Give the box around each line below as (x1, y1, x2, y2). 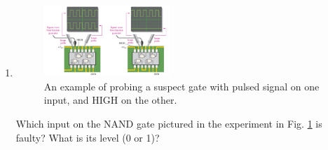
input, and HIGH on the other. (43, 93, 177, 107)
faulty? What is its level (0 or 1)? (15, 130, 160, 144)
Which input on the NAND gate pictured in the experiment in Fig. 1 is (15, 116, 322, 131)
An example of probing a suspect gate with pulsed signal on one (43, 79, 320, 93)
